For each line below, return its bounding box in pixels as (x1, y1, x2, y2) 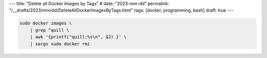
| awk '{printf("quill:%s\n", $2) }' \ (30, 34, 127, 40)
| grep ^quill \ (30, 27, 69, 33)
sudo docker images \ (19, 20, 72, 26)
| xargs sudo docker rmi (30, 41, 90, 46)
